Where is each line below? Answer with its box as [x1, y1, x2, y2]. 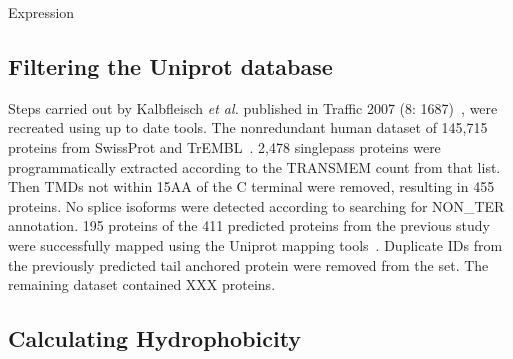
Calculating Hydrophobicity [8, 323, 302, 354]
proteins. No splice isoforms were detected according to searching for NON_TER [8, 195, 505, 216]
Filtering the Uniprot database [8, 50, 333, 81]
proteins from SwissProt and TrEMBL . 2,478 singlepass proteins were [8, 136, 441, 157]
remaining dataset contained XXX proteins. [8, 274, 276, 295]
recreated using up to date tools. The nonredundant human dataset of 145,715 [8, 117, 488, 138]
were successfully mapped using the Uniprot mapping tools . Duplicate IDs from [8, 234, 503, 255]
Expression [8, 2, 75, 22]
